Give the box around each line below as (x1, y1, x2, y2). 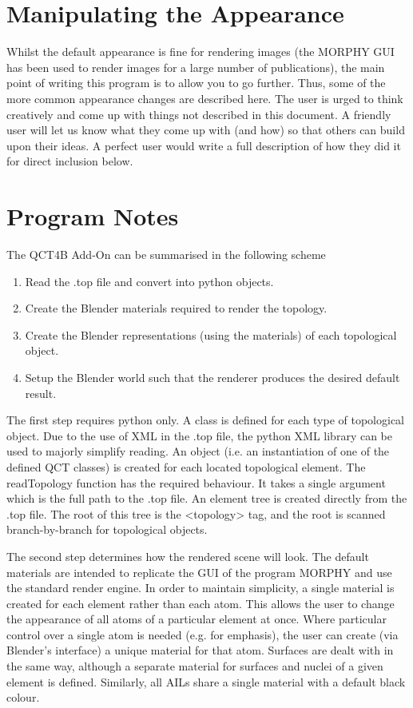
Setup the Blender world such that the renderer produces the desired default (25, 368, 400, 385)
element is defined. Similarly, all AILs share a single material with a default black (6, 673, 406, 690)
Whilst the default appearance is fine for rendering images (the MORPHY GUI (6, 43, 395, 60)
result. (25, 384, 57, 401)
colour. (6, 689, 40, 706)
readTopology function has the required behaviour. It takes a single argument (6, 474, 386, 491)
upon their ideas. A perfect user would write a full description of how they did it (6, 137, 401, 153)
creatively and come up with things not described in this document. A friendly (6, 105, 391, 122)
